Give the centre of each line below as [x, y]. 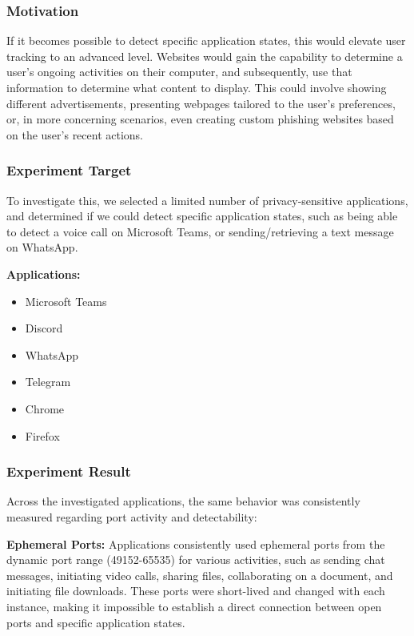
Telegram [48, 382]
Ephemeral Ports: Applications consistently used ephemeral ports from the [196, 543]
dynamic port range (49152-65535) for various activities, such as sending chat [196, 560]
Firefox [42, 435]
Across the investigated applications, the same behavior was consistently [183, 501]
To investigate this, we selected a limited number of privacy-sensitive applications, [207, 200]
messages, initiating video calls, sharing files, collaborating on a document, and [200, 575]
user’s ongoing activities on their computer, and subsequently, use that [179, 72]
